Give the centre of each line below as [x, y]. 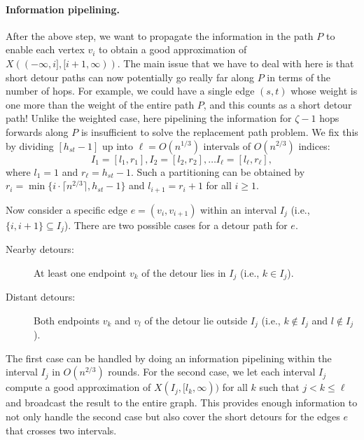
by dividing [30, 145]
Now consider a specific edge [66, 209]
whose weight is [324, 91]
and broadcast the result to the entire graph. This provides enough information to [182, 403]
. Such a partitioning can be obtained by [218, 171]
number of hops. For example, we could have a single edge [130, 91]
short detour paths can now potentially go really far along [130, 77]
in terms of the [299, 77]
